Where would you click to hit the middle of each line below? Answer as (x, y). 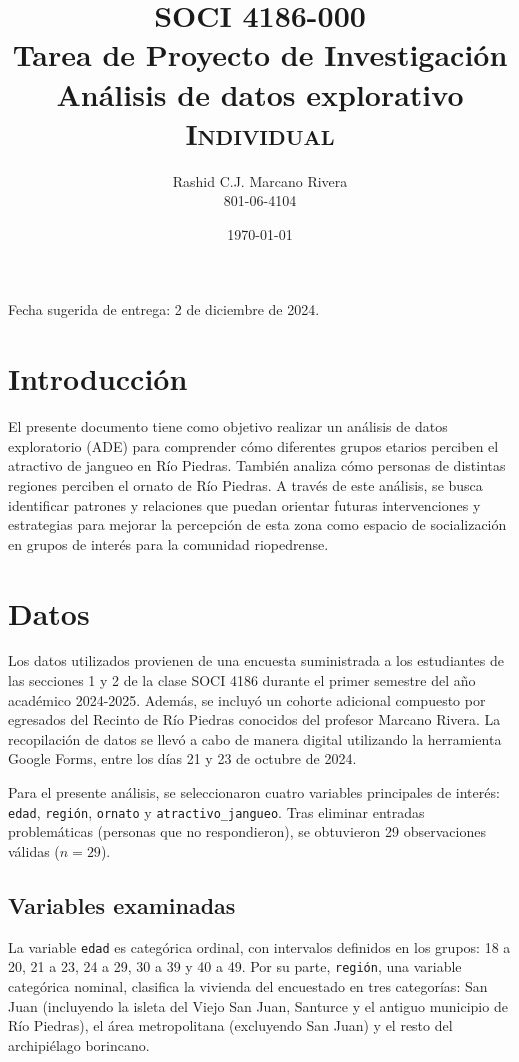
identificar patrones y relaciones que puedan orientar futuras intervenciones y (244, 504)
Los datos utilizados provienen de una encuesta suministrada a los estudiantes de (256, 660)
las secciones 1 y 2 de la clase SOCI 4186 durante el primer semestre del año (242, 680)
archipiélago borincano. (79, 1044)
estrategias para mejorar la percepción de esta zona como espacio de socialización (257, 524)
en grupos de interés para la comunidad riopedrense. (168, 543)
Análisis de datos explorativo (260, 93)
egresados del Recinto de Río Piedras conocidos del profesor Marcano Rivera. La (254, 719)
